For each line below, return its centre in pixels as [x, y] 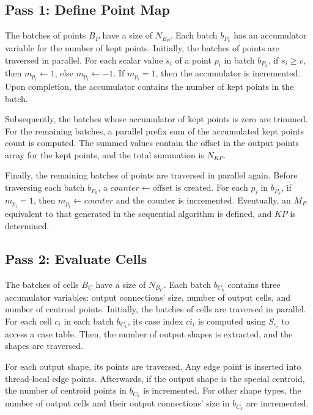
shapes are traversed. [44, 346]
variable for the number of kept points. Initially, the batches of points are [142, 48]
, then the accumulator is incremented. [228, 72]
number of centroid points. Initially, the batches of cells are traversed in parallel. [156, 309]
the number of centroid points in [66, 390]
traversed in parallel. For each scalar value [84, 60]
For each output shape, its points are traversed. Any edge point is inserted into [153, 366]
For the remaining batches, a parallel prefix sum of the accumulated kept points [155, 130]
